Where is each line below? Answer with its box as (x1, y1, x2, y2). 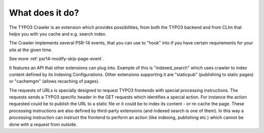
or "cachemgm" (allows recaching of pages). (9, 78, 100, 84)
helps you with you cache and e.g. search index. (9, 31, 107, 37)
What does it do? (9, 7, 79, 18)
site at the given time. (9, 47, 53, 53)
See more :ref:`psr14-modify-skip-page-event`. (9, 56, 105, 62)
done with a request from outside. (9, 121, 78, 127)
